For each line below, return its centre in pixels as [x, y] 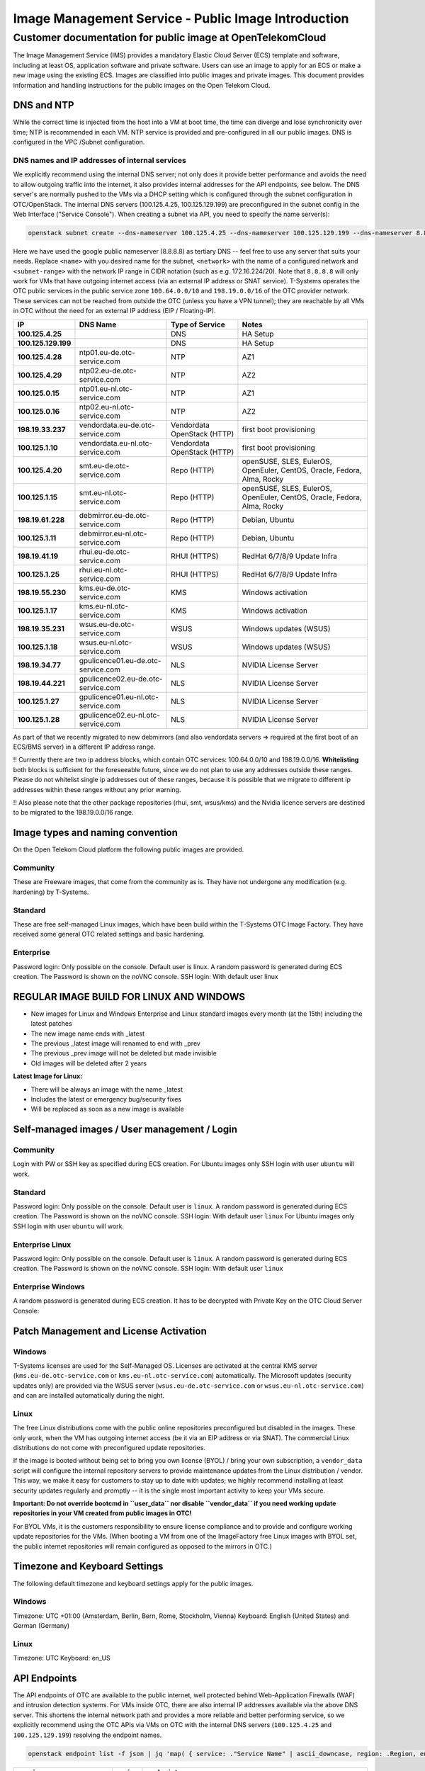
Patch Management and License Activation [110, 1331]
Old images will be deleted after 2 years [89, 1063]
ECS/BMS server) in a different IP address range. [84, 747]
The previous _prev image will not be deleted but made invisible [124, 1053]
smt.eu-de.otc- [104, 465]
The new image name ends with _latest [88, 1034]
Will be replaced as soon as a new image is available [107, 1109]
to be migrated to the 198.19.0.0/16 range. [73, 813]
